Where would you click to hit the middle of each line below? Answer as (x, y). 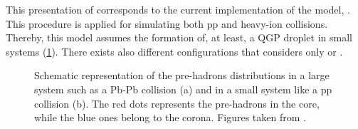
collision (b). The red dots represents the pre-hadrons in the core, (177, 103)
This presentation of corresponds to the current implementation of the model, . (178, 9)
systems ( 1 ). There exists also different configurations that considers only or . (174, 51)
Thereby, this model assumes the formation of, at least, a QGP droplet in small (179, 37)
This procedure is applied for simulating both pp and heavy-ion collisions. (167, 23)
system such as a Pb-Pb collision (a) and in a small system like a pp (183, 89)
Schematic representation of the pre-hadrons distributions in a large (182, 75)
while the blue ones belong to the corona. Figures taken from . (170, 117)
